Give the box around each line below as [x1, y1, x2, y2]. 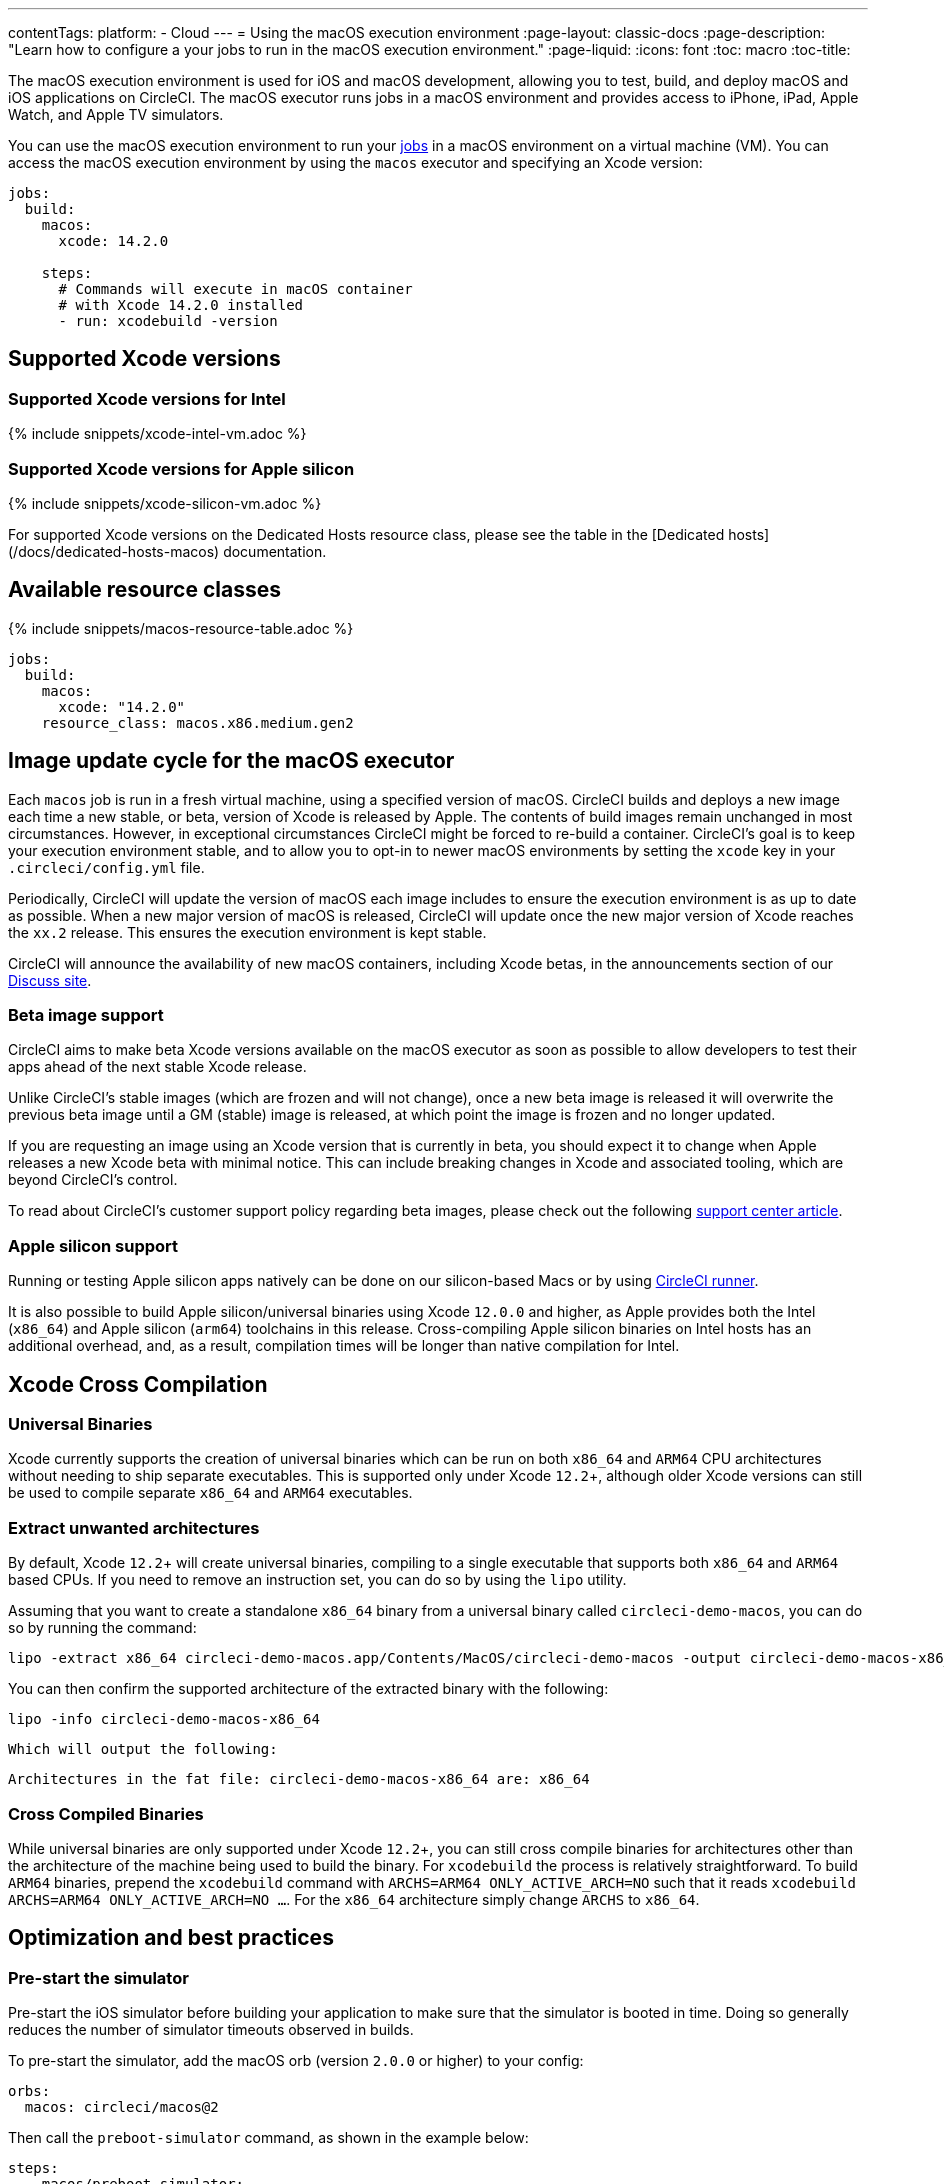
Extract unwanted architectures [8, 1517, 260, 1538]
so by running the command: [8, 1619, 197, 1637]
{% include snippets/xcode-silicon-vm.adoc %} [8, 494, 322, 512]
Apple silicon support [8, 1235, 179, 1256]
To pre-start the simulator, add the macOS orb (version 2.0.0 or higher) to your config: [8, 2052, 584, 2070]
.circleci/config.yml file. [8, 858, 205, 876]
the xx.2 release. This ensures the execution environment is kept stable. [8, 923, 487, 941]
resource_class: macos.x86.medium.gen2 [41, 714, 354, 731]
